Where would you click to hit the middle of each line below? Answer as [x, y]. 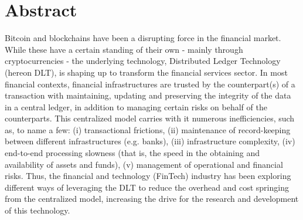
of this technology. [38, 210]
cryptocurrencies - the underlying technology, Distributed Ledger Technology [143, 61]
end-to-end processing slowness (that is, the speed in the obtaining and [132, 153]
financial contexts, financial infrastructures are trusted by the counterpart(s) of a [150, 84]
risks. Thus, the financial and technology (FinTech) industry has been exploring [148, 176]
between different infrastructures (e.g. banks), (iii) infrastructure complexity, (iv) [150, 141]
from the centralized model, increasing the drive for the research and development [152, 199]
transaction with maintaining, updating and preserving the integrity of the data [148, 95]
